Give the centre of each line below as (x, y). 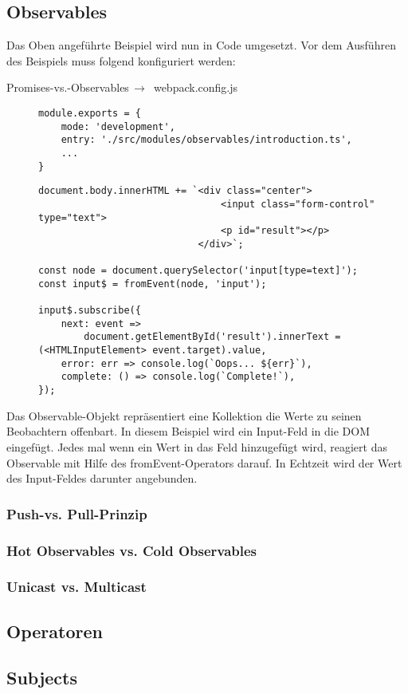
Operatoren (55, 631)
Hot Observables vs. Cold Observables (132, 550)
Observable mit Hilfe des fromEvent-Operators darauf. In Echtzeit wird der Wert (204, 462)
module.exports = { (90, 113)
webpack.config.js (195, 87)
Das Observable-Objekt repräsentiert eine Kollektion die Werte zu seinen (184, 415)
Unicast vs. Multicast (76, 587)
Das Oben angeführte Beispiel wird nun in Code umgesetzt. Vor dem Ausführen (201, 45)
